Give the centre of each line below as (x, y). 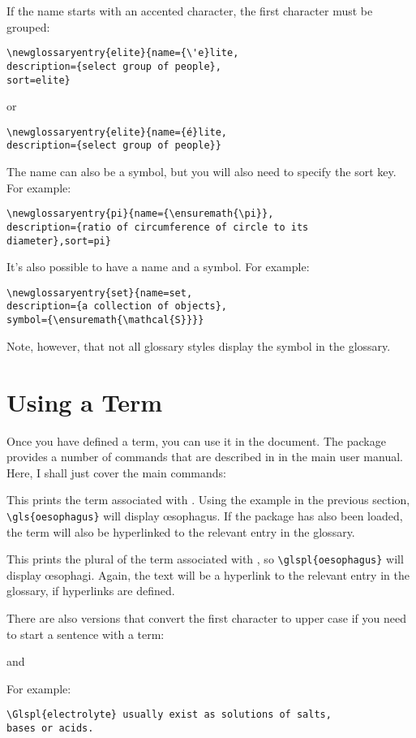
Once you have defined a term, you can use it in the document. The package (196, 440)
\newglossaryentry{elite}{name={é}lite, (117, 132)
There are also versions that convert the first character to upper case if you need (206, 617)
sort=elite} (39, 80)
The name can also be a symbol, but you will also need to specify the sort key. (202, 172)
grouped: (28, 26)
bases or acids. (50, 728)
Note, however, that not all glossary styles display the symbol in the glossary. (199, 345)
